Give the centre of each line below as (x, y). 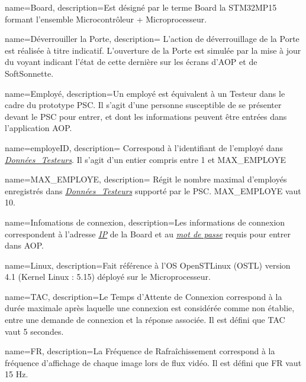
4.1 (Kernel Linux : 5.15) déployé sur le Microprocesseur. (108, 277)
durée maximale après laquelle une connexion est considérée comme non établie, (150, 308)
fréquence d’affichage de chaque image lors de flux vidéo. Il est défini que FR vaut (153, 362)
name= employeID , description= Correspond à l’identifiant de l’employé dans (144, 147)
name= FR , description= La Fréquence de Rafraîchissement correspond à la (140, 351)
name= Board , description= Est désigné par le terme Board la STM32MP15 (141, 7)
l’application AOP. (38, 128)
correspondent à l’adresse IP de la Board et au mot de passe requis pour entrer (148, 234)
